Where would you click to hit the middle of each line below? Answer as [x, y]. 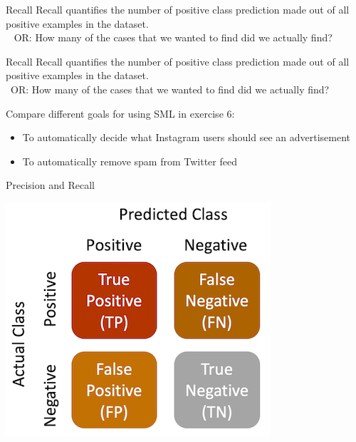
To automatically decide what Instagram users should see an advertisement [187, 137]
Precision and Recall [50, 185]
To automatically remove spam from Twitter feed [130, 161]
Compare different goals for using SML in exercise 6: [120, 113]
